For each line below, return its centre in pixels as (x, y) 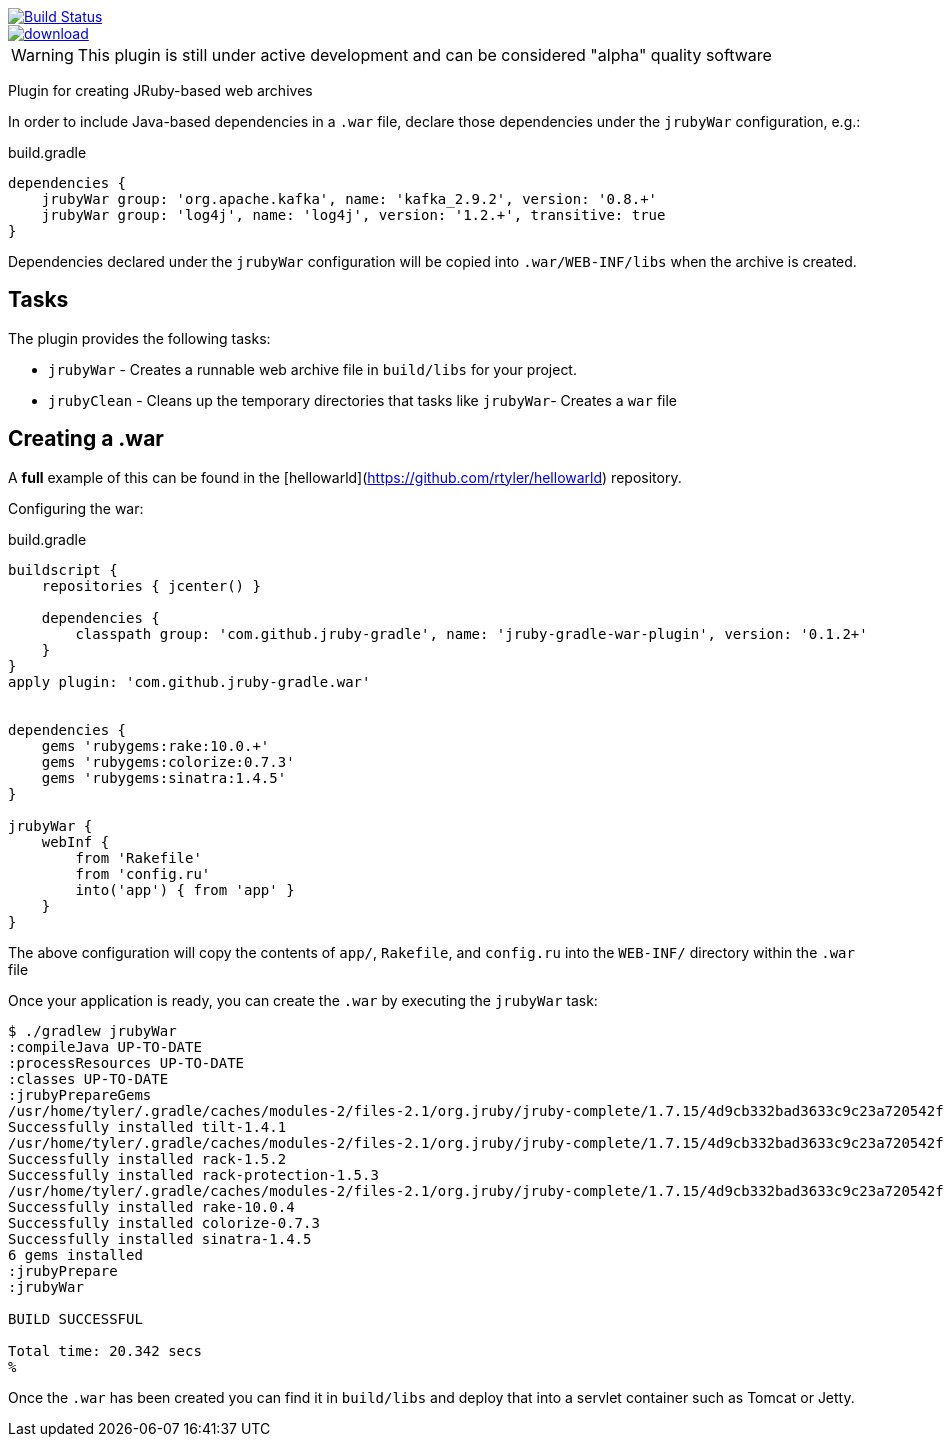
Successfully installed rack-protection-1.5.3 (193, 1174)
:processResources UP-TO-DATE (126, 1062)
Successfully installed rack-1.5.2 (147, 1158)
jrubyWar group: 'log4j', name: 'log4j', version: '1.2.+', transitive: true (353, 215)
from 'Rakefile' (138, 857)
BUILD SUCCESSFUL (75, 1318)
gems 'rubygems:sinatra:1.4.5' (164, 777)
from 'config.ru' (143, 873)
